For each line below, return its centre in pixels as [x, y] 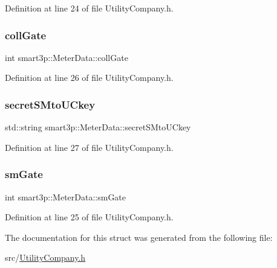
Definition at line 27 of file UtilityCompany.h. [89, 147]
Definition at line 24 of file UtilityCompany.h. [89, 8]
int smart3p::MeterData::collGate [67, 57]
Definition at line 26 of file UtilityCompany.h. [89, 78]
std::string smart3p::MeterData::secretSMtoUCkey [98, 127]
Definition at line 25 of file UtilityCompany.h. [89, 217]
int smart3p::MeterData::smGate [66, 196]
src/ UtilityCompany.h [45, 257]
